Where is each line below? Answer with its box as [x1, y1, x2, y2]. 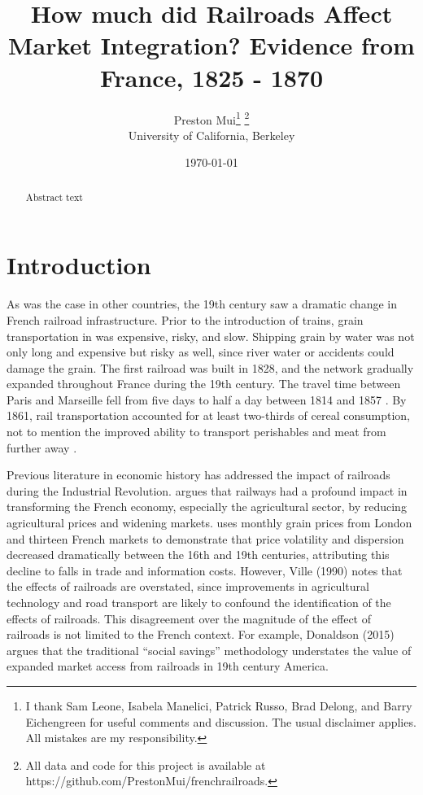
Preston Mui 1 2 [173, 108, 250, 128]
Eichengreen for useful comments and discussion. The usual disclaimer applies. [25, 713, 416, 730]
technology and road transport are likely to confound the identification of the [7, 594, 391, 611]
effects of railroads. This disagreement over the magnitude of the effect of [7, 609, 372, 627]
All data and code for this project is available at [25, 756, 266, 773]
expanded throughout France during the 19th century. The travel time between [7, 375, 401, 392]
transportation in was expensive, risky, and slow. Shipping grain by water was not [7, 327, 415, 344]
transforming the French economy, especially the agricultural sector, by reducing [7, 498, 407, 515]
